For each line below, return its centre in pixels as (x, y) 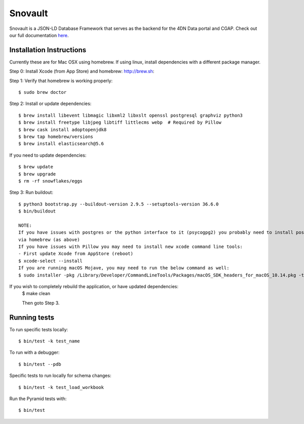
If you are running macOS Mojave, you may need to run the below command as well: (124, 268)
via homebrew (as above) (49, 239)
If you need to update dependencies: (48, 155)
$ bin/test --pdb (40, 364)
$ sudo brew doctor (43, 92)
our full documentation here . (39, 35)
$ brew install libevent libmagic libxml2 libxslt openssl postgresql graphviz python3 (131, 115)
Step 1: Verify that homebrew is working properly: (61, 81)
